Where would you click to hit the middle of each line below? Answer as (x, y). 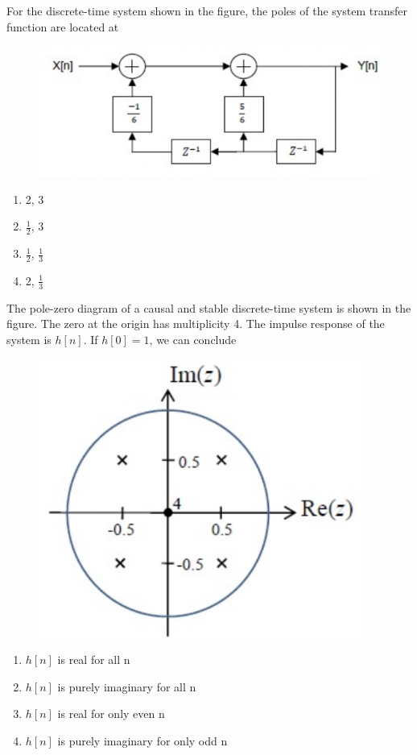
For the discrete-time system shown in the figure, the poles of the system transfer (207, 10)
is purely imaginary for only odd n (142, 740)
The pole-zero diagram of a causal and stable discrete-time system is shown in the (209, 307)
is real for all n (94, 660)
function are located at (63, 26)
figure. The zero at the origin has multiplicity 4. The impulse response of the (196, 324)
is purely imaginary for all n (127, 686)
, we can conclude (193, 339)
